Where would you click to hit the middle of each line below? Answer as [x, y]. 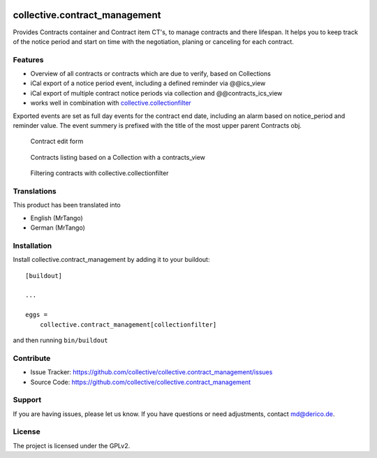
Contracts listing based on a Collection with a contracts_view [118, 157]
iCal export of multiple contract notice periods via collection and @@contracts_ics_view [156, 93]
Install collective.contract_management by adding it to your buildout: [111, 260]
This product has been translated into [67, 205]
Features [28, 59]
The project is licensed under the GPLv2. [72, 445]
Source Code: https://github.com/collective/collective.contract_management [141, 382]
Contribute [32, 358]
